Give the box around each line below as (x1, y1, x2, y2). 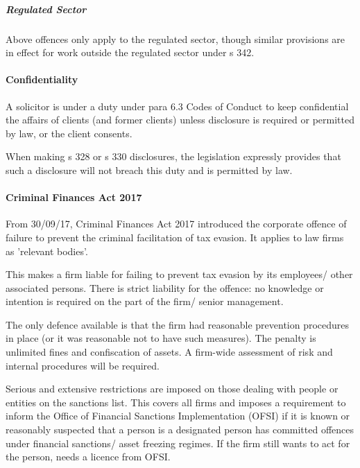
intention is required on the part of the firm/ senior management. (6, 294, 284, 309)
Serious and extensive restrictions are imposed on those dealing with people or (6, 381, 338, 396)
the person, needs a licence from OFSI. (6, 449, 171, 464)
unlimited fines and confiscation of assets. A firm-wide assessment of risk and (6, 345, 333, 359)
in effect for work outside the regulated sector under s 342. (6, 45, 255, 60)
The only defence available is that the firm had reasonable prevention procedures (6, 317, 350, 331)
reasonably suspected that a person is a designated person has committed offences (6, 422, 354, 437)
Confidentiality (6, 72, 78, 87)
